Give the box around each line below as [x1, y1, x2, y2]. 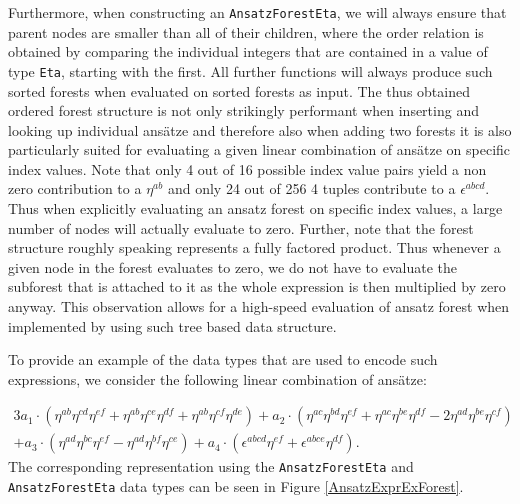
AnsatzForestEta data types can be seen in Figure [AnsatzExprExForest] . [8, 476, 464, 497]
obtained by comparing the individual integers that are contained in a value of [8, 41, 488, 62]
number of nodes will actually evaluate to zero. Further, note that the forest [8, 217, 474, 238]
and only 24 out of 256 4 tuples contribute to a [167, 178, 456, 199]
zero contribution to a [8, 178, 142, 199]
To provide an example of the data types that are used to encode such [8, 349, 438, 370]
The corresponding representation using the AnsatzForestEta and [8, 456, 414, 477]
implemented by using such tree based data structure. [8, 315, 337, 336]
